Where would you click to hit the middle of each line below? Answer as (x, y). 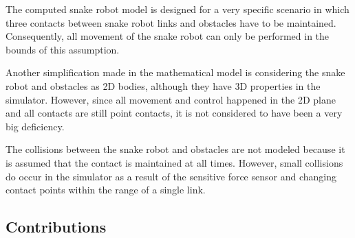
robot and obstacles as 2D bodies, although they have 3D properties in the (163, 85)
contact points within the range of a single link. (106, 190)
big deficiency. (35, 126)
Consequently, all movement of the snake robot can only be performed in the (168, 36)
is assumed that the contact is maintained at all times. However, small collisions (174, 162)
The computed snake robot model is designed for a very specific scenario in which (177, 9)
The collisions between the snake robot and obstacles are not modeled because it (175, 149)
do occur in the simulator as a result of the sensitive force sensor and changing (171, 176)
